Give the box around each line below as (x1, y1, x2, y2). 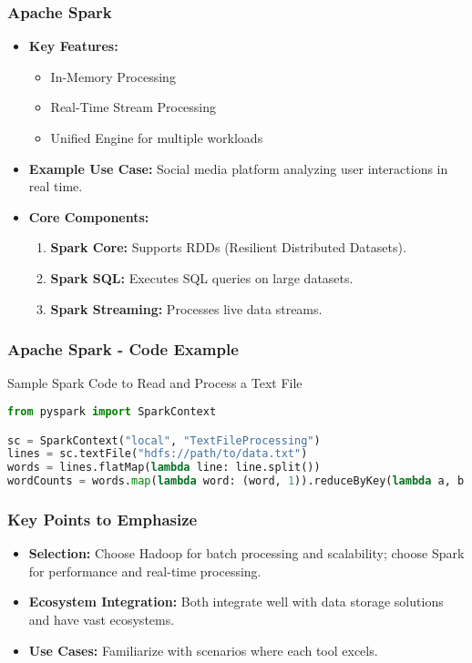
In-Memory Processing (50, 66, 176, 86)
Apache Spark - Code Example (7, 338, 239, 361)
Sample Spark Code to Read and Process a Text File (7, 373, 303, 393)
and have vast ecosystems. (28, 610, 175, 628)
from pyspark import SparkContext (7, 404, 217, 418)
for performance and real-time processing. (28, 561, 262, 580)
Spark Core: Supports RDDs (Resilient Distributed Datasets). (50, 238, 406, 257)
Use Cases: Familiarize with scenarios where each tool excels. (28, 640, 378, 659)
